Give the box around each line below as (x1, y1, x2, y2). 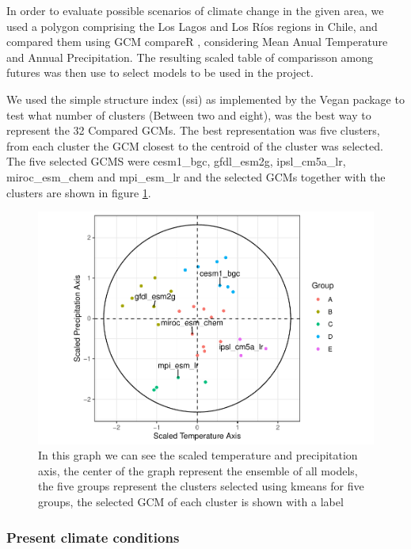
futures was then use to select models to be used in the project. (6, 64, 314, 81)
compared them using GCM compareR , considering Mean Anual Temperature (6, 33, 388, 50)
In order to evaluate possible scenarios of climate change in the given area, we (6, 2, 384, 18)
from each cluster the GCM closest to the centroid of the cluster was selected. (6, 137, 383, 154)
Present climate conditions (6, 527, 180, 547)
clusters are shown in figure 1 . (6, 184, 151, 200)
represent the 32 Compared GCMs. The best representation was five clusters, (6, 122, 380, 139)
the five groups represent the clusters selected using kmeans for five (38, 478, 364, 494)
